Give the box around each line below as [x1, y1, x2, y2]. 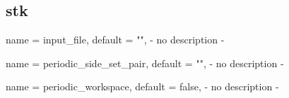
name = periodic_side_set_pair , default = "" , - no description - [6, 55, 284, 70]
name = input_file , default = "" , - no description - [6, 32, 225, 47]
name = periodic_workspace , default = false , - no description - [6, 79, 279, 94]
